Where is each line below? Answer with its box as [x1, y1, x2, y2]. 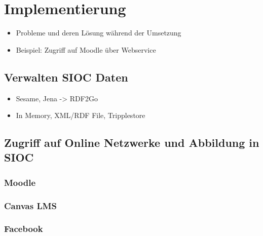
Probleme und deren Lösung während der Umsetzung [16, 27, 181, 38]
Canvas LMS [4, 199, 57, 212]
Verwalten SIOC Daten [4, 69, 128, 85]
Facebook [4, 222, 43, 235]
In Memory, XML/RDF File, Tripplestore [16, 110, 145, 121]
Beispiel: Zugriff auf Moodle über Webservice [16, 44, 156, 55]
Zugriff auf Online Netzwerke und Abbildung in [4, 135, 259, 150]
